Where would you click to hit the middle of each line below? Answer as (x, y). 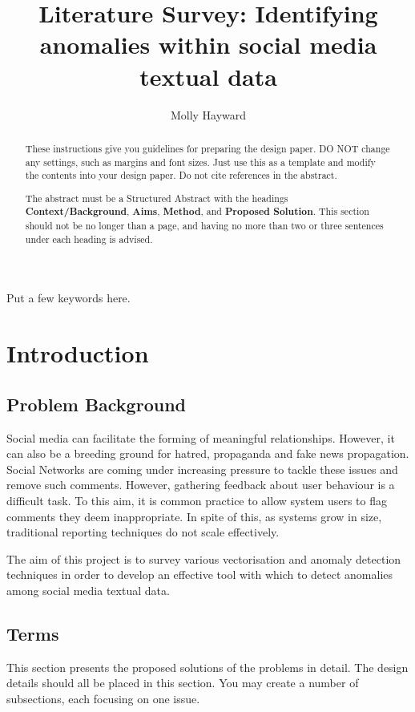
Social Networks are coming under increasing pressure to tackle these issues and (202, 469)
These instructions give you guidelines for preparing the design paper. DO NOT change (207, 148)
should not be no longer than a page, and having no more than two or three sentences (204, 226)
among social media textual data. (88, 590)
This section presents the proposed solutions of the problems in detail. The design (207, 667)
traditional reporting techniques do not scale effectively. (143, 532)
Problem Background (96, 404)
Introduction (78, 353)
